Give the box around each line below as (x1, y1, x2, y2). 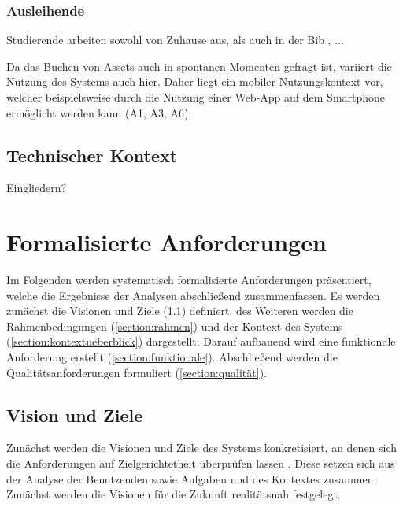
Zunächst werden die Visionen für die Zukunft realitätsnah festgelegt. (6, 486, 341, 502)
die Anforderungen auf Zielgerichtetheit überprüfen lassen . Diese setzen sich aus (6, 455, 395, 472)
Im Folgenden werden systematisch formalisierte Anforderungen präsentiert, (6, 272, 372, 288)
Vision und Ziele (6, 402, 143, 427)
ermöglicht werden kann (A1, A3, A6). (6, 104, 192, 120)
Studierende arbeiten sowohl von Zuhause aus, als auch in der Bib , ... (6, 31, 344, 48)
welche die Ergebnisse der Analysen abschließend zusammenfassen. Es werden (6, 287, 380, 303)
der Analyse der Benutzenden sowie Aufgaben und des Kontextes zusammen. (6, 470, 377, 487)
